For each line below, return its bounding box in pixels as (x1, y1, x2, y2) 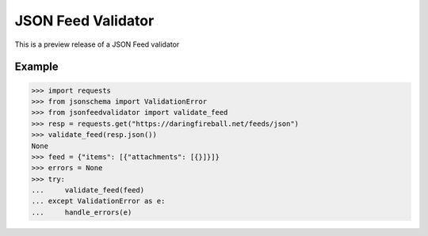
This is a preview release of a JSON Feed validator (14, 40, 180, 49)
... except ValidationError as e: (31, 196, 166, 206)
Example (14, 60, 59, 74)
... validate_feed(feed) (31, 186, 145, 195)
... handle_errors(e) (31, 207, 132, 217)
